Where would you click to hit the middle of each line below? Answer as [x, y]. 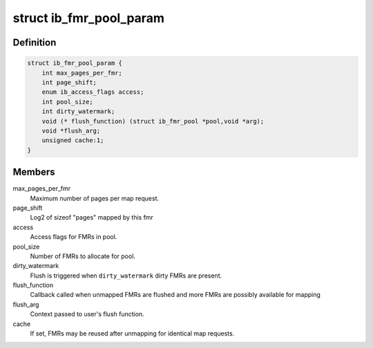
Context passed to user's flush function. [87, 314]
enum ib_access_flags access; [93, 92]
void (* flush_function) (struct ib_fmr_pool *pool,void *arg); [153, 121]
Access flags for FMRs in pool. [74, 237]
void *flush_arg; [71, 130]
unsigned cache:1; [73, 141]
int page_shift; [69, 82]
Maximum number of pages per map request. [94, 198]
